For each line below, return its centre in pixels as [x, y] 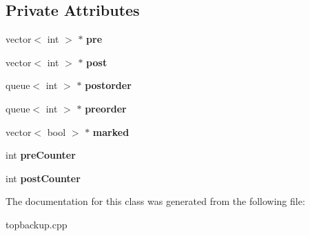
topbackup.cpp [37, 224]
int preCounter [41, 155]
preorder [106, 108]
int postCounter [43, 178]
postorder [108, 85]
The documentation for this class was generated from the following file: [155, 201]
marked [111, 131]
